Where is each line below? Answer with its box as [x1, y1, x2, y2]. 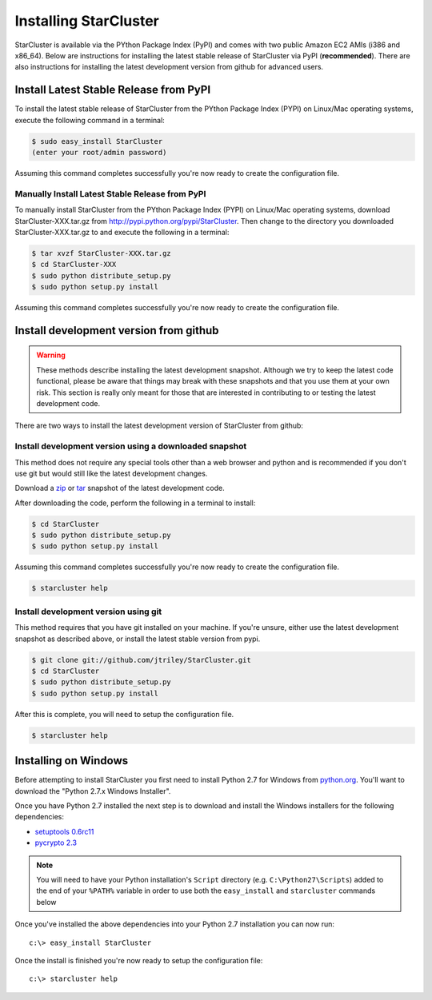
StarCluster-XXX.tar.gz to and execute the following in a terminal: [14, 227, 230, 237]
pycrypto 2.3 [34, 838, 78, 847]
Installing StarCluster [14, 12, 159, 30]
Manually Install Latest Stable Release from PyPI [14, 188, 206, 199]
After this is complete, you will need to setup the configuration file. [14, 709, 234, 719]
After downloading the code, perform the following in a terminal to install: [14, 498, 256, 508]
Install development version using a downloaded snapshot [14, 440, 247, 452]
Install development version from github [14, 324, 219, 337]
